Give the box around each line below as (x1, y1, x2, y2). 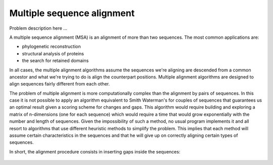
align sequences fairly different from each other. (9, 81, 110, 87)
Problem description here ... (9, 25, 68, 31)
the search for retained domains (22, 58, 89, 64)
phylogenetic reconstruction (22, 43, 81, 50)
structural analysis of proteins (22, 50, 84, 56)
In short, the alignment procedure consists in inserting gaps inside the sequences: (9, 148, 180, 154)
